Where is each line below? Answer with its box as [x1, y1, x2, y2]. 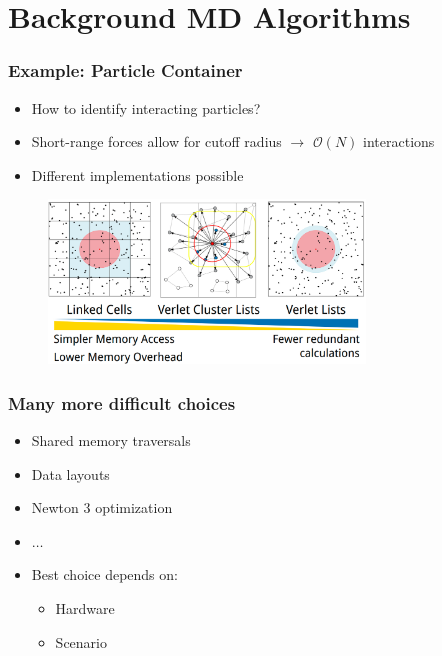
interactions [363, 131, 435, 152]
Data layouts [31, 463, 110, 484]
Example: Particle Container [8, 58, 243, 83]
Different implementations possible [31, 164, 244, 185]
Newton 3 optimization [31, 497, 173, 518]
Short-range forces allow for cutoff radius [31, 131, 282, 152]
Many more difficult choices [8, 390, 236, 415]
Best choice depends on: [31, 564, 178, 585]
